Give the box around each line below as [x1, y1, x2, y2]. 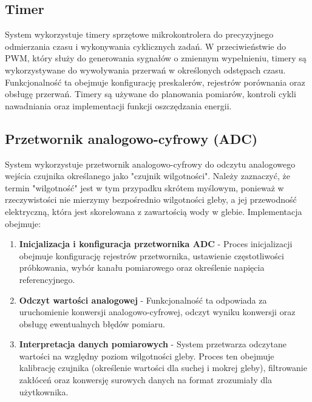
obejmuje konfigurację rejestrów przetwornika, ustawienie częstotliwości [19, 249, 284, 262]
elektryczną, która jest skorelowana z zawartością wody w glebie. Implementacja [5, 205, 302, 217]
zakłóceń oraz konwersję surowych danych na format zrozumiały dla [19, 373, 272, 386]
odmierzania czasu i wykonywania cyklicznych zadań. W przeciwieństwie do [5, 39, 286, 52]
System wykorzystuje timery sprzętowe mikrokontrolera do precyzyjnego [5, 28, 274, 41]
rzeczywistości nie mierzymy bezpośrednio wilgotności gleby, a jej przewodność [5, 193, 297, 206]
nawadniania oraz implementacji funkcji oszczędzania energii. [5, 99, 232, 112]
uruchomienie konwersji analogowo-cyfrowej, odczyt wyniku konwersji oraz [19, 305, 296, 318]
